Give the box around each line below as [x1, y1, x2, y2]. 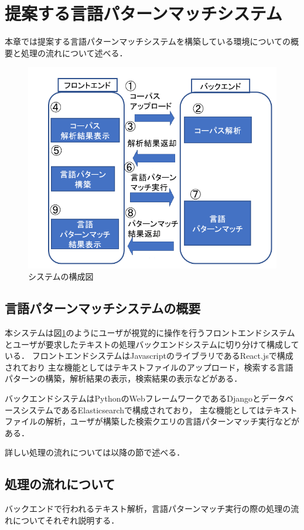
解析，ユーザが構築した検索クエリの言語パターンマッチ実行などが [45, 415, 300, 427]
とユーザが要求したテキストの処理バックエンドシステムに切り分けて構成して [5, 338, 299, 350]
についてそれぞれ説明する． [12, 514, 119, 526]
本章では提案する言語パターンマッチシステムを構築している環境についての [5, 35, 291, 47]
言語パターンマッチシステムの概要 [5, 299, 201, 317]
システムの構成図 [28, 270, 94, 283]
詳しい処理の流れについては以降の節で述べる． [5, 446, 185, 458]
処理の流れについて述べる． [21, 46, 128, 59]
